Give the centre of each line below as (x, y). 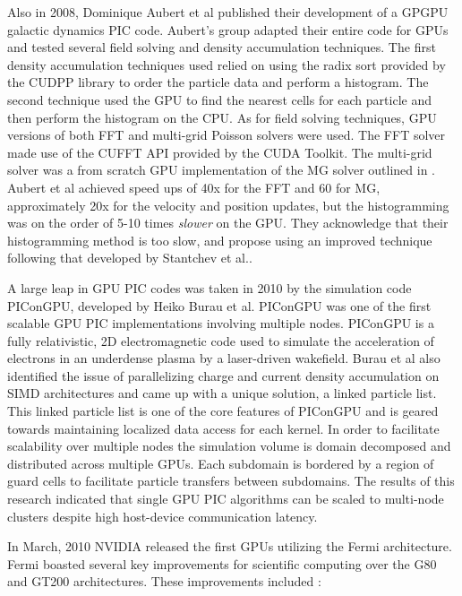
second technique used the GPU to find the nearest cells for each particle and (219, 99)
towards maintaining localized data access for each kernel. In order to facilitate (223, 428)
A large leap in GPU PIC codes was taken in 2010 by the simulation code (210, 287)
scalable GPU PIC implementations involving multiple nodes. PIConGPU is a (221, 323)
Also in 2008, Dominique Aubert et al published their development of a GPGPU (228, 12)
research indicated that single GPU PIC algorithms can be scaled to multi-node (226, 499)
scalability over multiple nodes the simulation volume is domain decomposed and (229, 446)
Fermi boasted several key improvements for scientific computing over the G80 (222, 563)
